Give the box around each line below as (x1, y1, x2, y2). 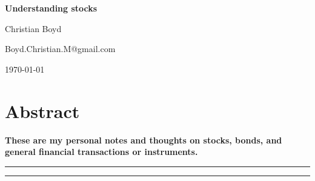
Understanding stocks (5, 2, 98, 14)
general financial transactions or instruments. (5, 145, 198, 158)
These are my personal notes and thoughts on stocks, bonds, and (5, 133, 282, 146)
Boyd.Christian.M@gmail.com (5, 42, 116, 55)
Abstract (5, 98, 80, 123)
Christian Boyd (5, 22, 62, 35)
